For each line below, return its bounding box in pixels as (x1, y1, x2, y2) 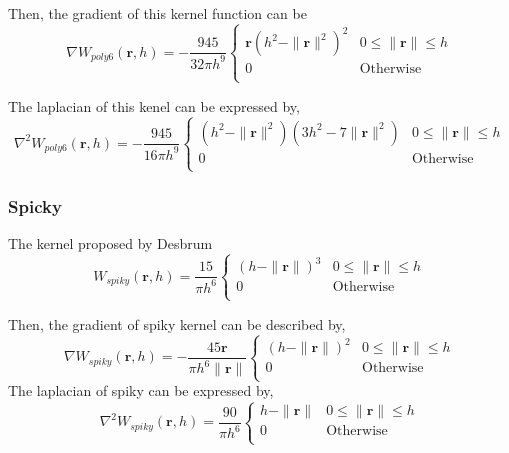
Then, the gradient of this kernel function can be (8, 3, 307, 23)
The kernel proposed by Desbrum (8, 233, 213, 254)
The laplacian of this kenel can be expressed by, (8, 95, 300, 116)
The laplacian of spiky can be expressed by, (8, 380, 274, 401)
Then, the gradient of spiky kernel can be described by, (8, 313, 346, 334)
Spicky (8, 193, 62, 218)
